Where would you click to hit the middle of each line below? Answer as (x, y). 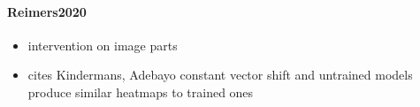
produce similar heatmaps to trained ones (141, 92)
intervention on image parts (103, 45)
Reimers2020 (47, 11)
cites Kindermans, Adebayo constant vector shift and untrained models (220, 75)
